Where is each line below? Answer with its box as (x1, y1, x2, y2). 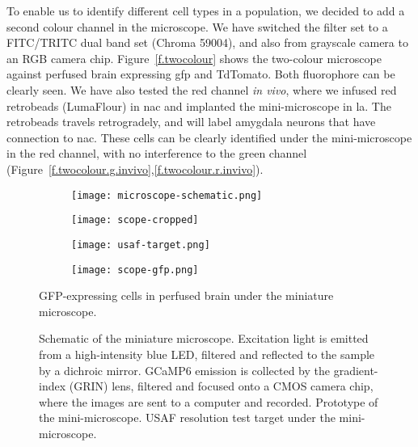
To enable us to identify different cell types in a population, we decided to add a (6, 2, 405, 19)
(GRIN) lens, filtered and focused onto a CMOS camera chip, (69, 377, 374, 394)
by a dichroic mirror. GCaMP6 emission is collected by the (39, 361, 330, 378)
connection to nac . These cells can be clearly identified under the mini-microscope (6, 129, 412, 145)
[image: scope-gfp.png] (71, 264, 199, 276)
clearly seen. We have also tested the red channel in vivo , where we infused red (6, 81, 397, 98)
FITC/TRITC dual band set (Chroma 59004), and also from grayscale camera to (6, 34, 408, 51)
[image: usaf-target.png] (71, 238, 210, 251)
